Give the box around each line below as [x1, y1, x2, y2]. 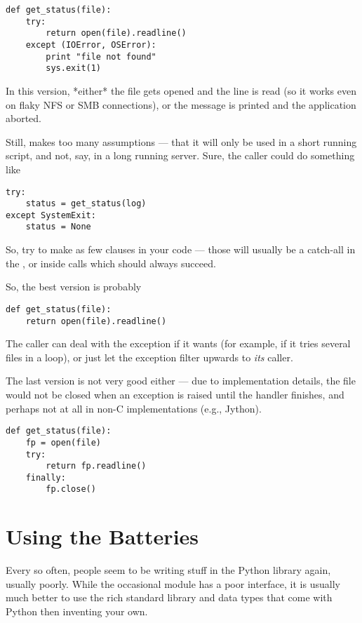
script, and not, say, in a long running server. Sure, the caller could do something [6, 148, 355, 163]
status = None [25, 222, 91, 232]
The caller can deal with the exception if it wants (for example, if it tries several [6, 336, 351, 351]
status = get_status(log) [25, 199, 147, 209]
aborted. [6, 111, 42, 126]
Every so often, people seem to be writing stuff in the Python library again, [6, 563, 331, 577]
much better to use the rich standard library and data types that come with [6, 590, 333, 605]
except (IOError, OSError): [25, 39, 156, 50]
